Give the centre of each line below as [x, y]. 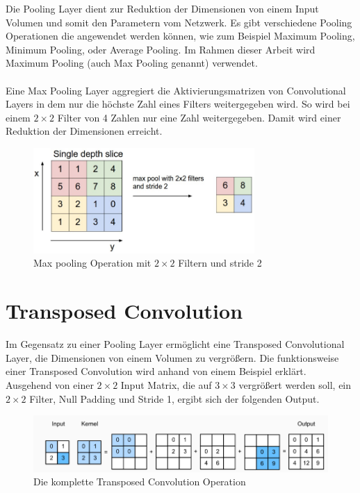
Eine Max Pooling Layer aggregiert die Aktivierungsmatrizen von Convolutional [176, 90]
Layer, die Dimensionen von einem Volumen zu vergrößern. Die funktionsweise [172, 357]
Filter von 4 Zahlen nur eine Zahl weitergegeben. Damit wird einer [199, 117]
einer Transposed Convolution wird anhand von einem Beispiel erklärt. [156, 371]
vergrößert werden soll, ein [295, 384]
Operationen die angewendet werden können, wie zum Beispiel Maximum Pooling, [180, 36]
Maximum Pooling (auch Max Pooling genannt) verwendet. [132, 63]
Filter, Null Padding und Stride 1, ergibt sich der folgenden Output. [174, 398]
